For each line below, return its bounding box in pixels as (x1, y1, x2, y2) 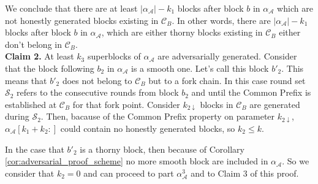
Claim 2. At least (5, 50, 74, 63)
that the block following (5, 61, 94, 74)
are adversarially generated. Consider (157, 50, 297, 63)
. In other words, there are (172, 13, 271, 26)
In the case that (5, 142, 64, 155)
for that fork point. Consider (72, 98, 180, 110)
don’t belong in (5, 37, 62, 50)
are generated (249, 98, 300, 110)
